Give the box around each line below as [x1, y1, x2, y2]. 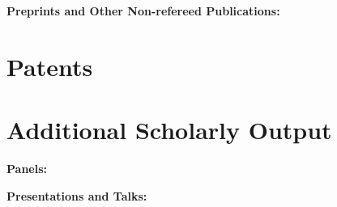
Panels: [6, 160, 47, 177]
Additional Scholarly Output [6, 113, 332, 146]
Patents [6, 49, 93, 82]
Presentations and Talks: [6, 187, 147, 204]
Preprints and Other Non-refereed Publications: [6, 2, 280, 19]
